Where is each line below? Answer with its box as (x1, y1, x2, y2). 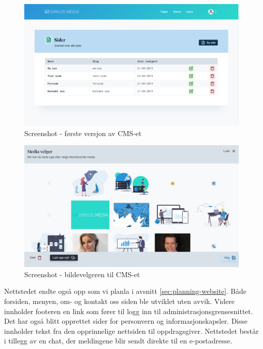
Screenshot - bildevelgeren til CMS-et (24, 269, 140, 279)
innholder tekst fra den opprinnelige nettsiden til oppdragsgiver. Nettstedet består (4, 325, 259, 336)
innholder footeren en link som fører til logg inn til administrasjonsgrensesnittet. (4, 306, 253, 316)
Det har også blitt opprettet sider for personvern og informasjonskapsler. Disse (4, 316, 248, 326)
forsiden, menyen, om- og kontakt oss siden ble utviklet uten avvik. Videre (4, 295, 235, 306)
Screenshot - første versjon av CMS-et (24, 127, 142, 138)
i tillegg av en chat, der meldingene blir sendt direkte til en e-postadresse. (4, 335, 233, 346)
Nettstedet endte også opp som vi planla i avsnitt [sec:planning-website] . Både (4, 286, 246, 296)
